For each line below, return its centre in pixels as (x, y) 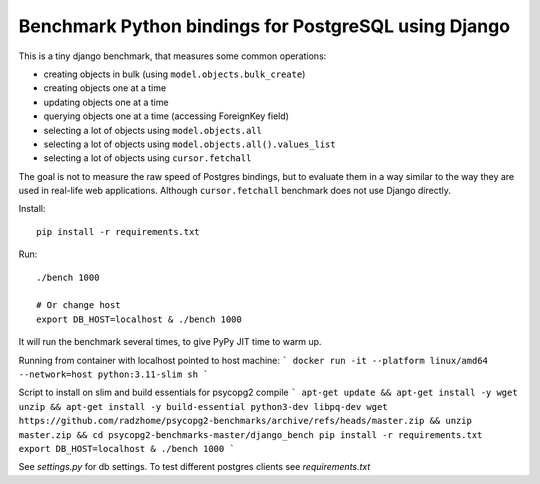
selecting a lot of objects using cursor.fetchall (147, 158)
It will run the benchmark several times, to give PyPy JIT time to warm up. (170, 342)
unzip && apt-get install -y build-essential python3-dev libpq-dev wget (203, 406)
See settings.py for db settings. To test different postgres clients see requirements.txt (194, 467)
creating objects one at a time (105, 88)
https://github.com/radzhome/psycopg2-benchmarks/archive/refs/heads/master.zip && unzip (245, 421)
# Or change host (78, 305)
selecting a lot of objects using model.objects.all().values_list (189, 144)
